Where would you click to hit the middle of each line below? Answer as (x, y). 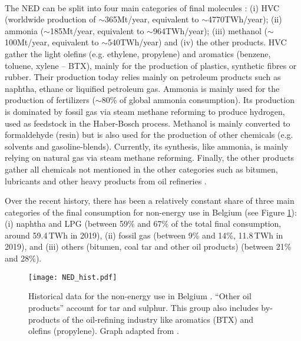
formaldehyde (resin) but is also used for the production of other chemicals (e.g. (149, 135)
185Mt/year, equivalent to (97, 30)
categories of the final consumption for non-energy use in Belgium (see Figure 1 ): (151, 212)
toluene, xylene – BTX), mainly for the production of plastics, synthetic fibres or (151, 65)
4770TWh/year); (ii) (245, 19)
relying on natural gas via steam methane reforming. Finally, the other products (150, 158)
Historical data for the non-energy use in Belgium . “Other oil (140, 296)
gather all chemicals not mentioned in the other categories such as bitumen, (141, 169)
